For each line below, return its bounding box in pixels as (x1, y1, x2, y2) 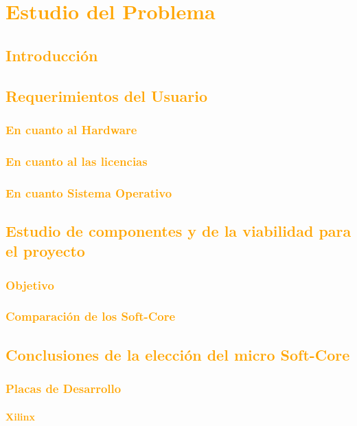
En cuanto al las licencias (5, 152, 148, 169)
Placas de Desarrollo (5, 380, 122, 397)
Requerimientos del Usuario (5, 85, 207, 106)
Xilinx (5, 409, 36, 423)
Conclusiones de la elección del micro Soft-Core (5, 343, 350, 365)
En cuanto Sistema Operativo (5, 184, 172, 201)
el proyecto (5, 240, 85, 262)
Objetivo (5, 276, 54, 293)
